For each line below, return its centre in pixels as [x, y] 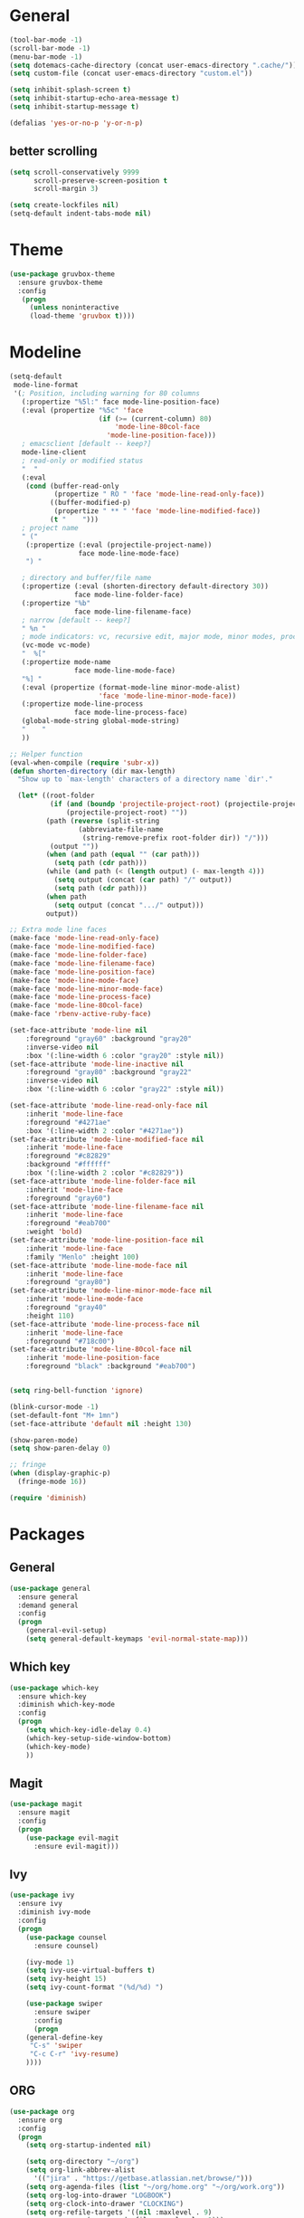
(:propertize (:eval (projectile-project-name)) [119, 545]
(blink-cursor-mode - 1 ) [54, 1407]
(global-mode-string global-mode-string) [100, 721]
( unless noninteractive [74, 308]
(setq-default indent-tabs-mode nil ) [81, 214]
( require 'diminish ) [48, 1498]
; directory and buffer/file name [86, 578]
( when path [66, 897]
